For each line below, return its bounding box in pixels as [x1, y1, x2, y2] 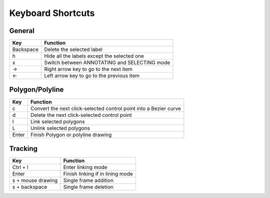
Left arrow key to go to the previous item [44, 72, 140, 79]
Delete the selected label [44, 46, 102, 53]
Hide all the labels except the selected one [44, 52, 144, 59]
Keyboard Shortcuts [9, 7, 95, 18]
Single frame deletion [63, 183, 113, 190]
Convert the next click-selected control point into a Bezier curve [30, 105, 181, 112]
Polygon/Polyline [9, 85, 64, 94]
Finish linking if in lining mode [63, 170, 133, 177]
